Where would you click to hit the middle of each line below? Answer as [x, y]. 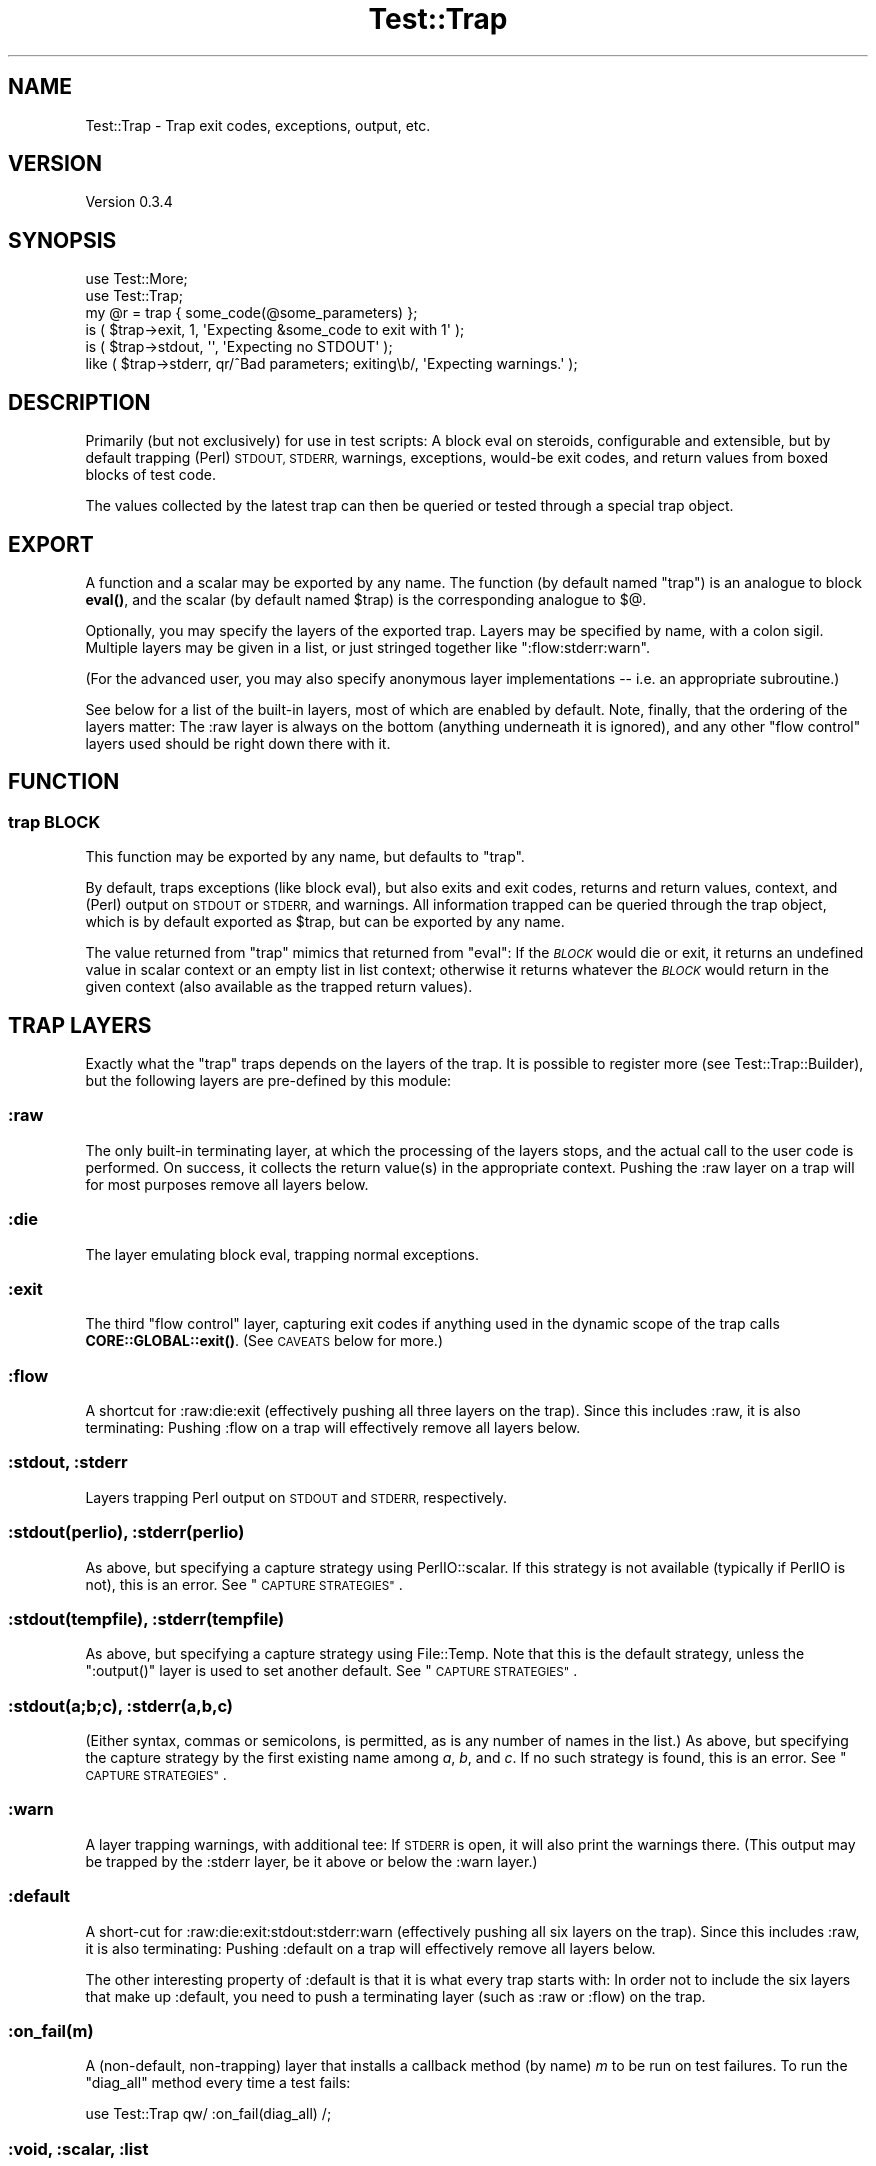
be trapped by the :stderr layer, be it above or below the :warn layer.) [311, 1861]
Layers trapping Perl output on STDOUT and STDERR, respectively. [296, 1497]
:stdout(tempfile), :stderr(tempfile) [146, 1618]
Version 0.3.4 [129, 202]
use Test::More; [136, 279]
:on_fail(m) [51, 2030]
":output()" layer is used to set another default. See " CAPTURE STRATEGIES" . [331, 1671]
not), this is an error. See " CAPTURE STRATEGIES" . [244, 1584]
